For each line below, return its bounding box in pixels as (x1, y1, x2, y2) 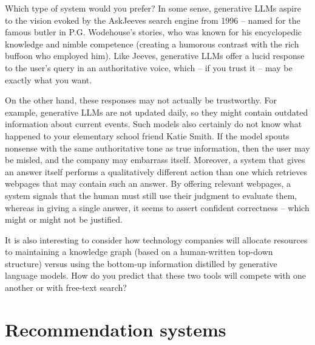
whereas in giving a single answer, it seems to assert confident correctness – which (5, 201, 310, 214)
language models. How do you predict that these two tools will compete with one (5, 269, 307, 282)
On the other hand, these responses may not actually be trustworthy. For (5, 94, 277, 106)
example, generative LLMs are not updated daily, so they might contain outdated (5, 105, 308, 118)
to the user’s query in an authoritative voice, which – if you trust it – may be (5, 61, 293, 74)
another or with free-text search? (5, 281, 127, 294)
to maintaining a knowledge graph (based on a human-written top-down (5, 245, 273, 258)
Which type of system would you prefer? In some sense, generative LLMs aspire (5, 2, 301, 14)
